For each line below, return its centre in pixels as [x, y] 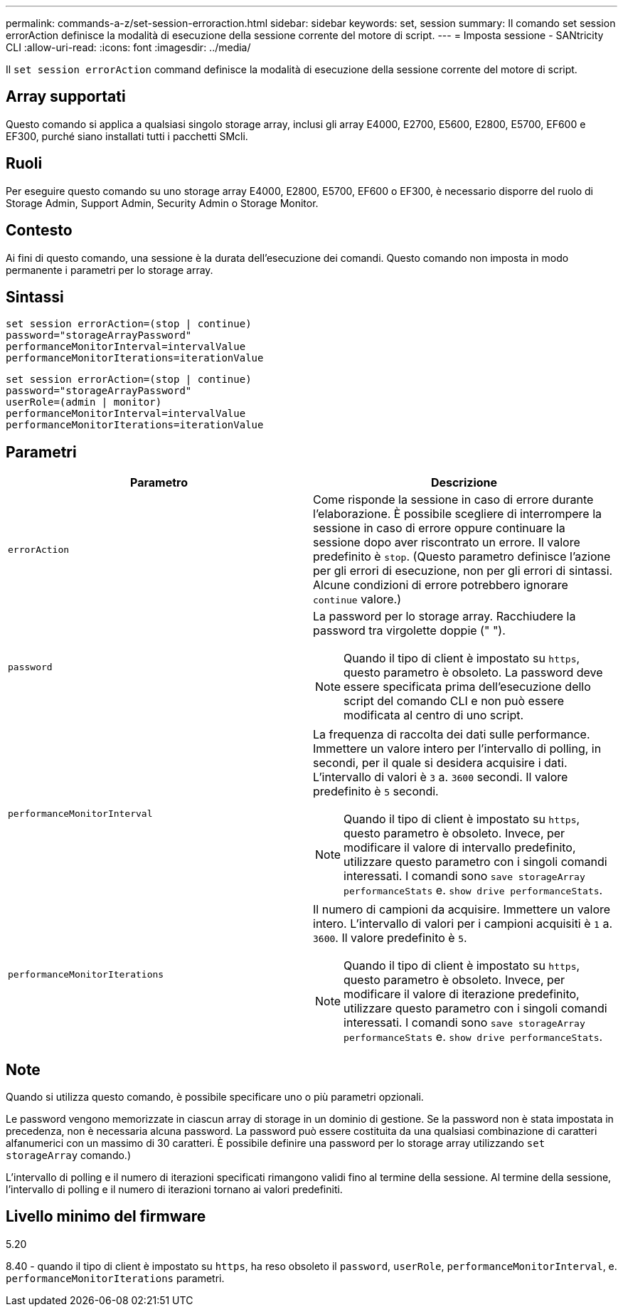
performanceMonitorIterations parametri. [115, 1278]
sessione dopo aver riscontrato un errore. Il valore [447, 543]
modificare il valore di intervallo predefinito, [460, 848]
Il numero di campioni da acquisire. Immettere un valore [462, 910]
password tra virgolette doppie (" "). [409, 631]
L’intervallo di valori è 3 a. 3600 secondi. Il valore [441, 777]
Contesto [39, 231]
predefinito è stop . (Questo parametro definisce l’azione [462, 557]
